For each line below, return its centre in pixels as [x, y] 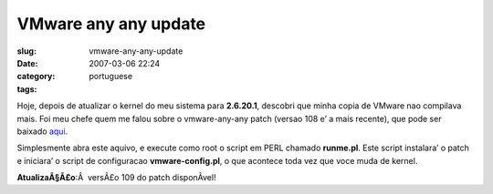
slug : [26, 51]
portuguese [110, 77]
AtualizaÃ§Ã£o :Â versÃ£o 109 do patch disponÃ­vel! [116, 178]
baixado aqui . [42, 131]
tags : [27, 89]
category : [36, 77]
